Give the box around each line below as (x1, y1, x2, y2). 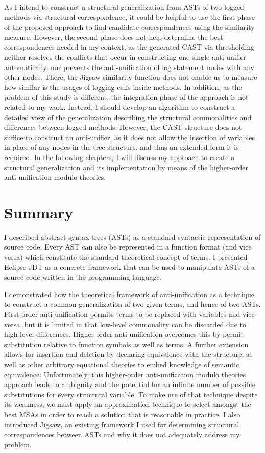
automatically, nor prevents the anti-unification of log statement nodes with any (4, 61, 254, 72)
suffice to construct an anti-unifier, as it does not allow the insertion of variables (4, 131, 255, 142)
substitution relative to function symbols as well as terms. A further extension (4, 338, 249, 349)
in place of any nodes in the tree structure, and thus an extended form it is (4, 142, 239, 152)
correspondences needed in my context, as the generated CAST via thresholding (4, 41, 255, 52)
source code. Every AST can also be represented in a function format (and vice (4, 241, 252, 252)
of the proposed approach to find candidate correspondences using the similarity (4, 21, 255, 32)
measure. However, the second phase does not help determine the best (4, 31, 223, 42)
